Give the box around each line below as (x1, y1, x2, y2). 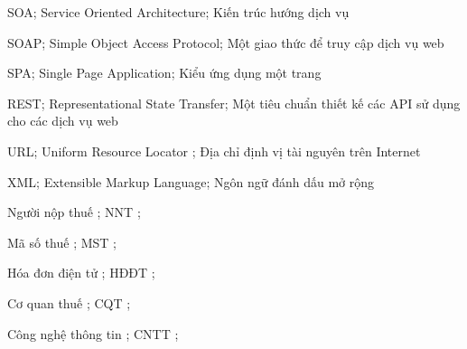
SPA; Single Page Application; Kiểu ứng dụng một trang (7, 63, 322, 82)
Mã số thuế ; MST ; (7, 232, 117, 251)
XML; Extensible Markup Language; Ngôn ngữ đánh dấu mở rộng (7, 172, 375, 191)
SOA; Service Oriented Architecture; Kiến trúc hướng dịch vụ (7, 3, 350, 21)
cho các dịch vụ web (7, 111, 118, 130)
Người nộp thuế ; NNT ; (7, 203, 141, 222)
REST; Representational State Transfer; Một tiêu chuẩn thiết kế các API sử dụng (7, 93, 461, 112)
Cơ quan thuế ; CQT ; (7, 293, 131, 312)
